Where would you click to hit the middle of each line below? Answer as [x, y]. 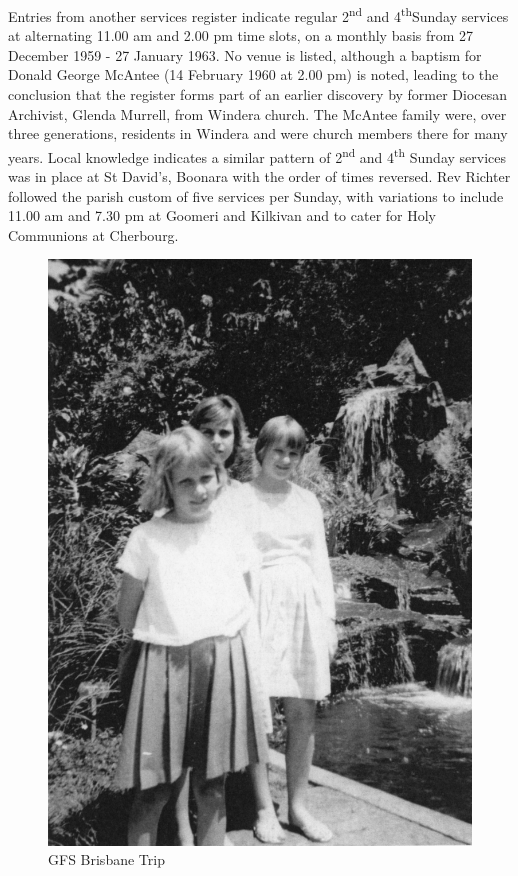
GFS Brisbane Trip [106, 859]
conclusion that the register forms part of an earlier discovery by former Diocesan [258, 94]
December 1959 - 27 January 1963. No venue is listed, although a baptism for [245, 54]
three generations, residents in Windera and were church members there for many [258, 133]
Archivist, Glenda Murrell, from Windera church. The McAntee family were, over [257, 113]
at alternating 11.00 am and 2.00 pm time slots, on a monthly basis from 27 [241, 35]
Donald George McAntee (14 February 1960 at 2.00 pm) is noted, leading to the [253, 74]
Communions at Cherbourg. [93, 234]
